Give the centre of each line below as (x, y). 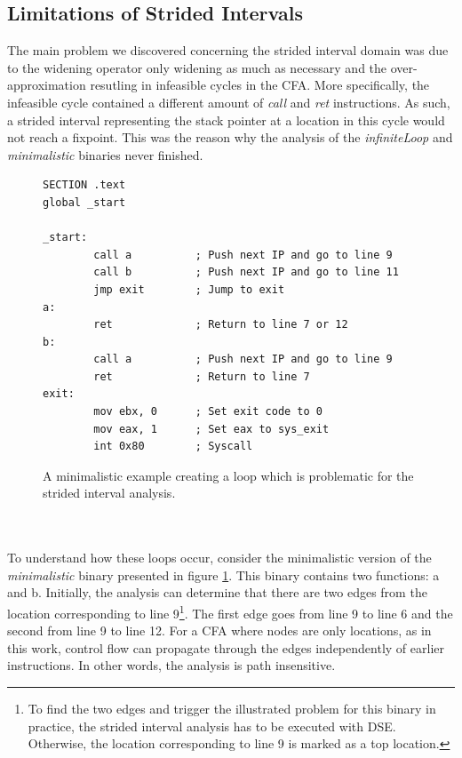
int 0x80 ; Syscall (173, 447)
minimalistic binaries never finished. (105, 154)
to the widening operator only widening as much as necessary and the (197, 67)
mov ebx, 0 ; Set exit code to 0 (208, 412)
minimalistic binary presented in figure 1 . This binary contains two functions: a (223, 574)
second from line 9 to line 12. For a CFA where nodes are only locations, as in (219, 630)
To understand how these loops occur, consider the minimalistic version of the (219, 558)
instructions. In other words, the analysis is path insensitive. (171, 665)
